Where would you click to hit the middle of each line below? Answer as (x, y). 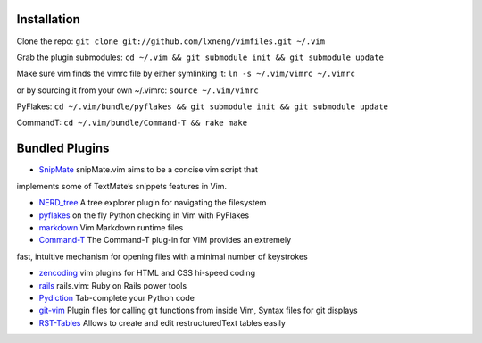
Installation (48, 19)
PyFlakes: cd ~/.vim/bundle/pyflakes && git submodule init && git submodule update (202, 106)
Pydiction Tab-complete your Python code (117, 297)
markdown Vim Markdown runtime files (111, 227)
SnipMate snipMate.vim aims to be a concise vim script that (149, 170)
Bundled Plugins (63, 149)
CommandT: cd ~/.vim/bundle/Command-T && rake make (132, 123)
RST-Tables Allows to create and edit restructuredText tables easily (162, 322)
